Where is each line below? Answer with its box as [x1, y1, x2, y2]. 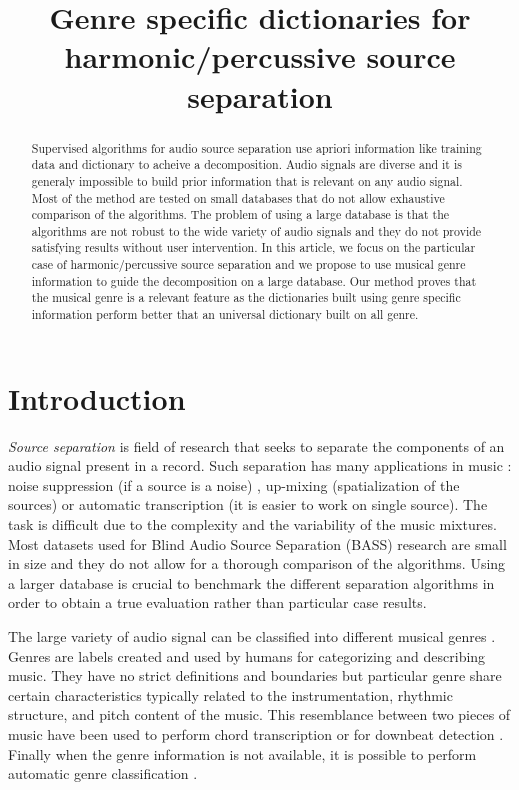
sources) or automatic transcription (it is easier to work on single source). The [8, 494, 488, 515]
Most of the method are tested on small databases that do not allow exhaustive [31, 189, 445, 206]
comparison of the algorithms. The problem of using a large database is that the [31, 206, 450, 223]
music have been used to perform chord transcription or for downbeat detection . [8, 724, 504, 745]
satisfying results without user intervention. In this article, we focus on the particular [31, 239, 476, 256]
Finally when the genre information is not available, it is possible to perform [8, 743, 477, 764]
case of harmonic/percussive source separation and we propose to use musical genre [31, 256, 466, 273]
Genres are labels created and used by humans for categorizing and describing [8, 645, 486, 666]
